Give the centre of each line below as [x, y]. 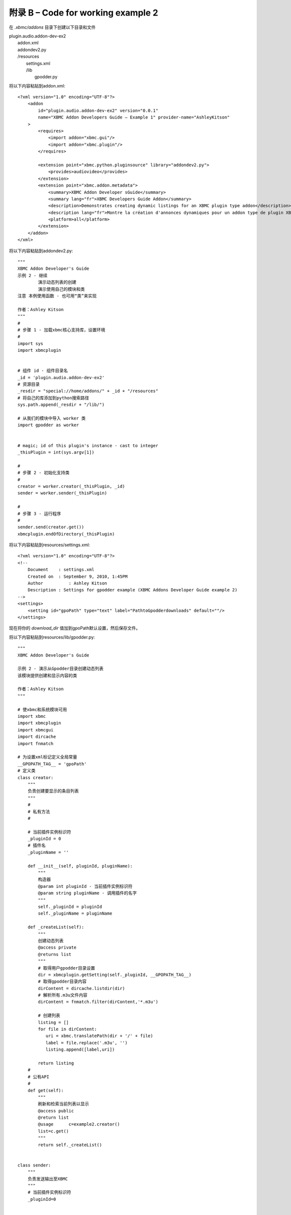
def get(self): [46, 1090]
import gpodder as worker [48, 425]
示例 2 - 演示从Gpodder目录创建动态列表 [61, 669]
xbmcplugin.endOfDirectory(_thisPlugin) [66, 534]
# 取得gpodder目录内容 [62, 981]
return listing [56, 1063]
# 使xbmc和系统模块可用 [42, 709]
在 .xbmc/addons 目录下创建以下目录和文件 [52, 27]
